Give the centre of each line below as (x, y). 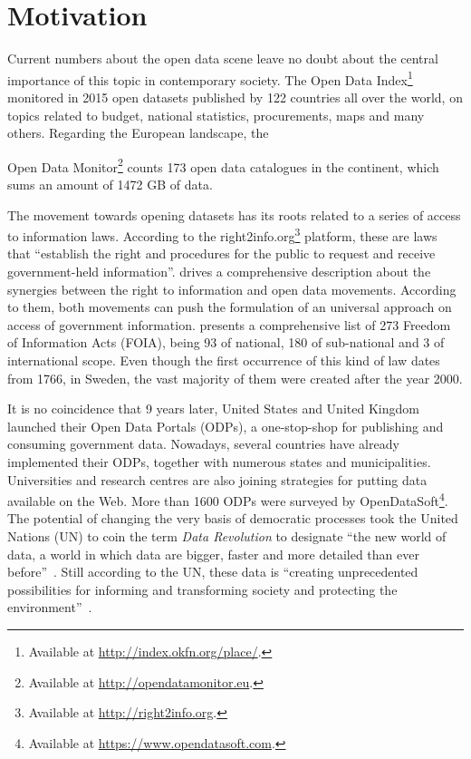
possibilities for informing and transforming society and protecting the (202, 589)
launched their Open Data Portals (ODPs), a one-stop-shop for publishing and (226, 426)
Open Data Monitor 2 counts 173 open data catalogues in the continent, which (223, 165)
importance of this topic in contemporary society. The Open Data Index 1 (210, 78)
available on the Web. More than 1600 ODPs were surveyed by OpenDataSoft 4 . (228, 499)
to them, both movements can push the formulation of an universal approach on (230, 307)
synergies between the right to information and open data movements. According (232, 289)
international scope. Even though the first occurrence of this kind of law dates (224, 360)
